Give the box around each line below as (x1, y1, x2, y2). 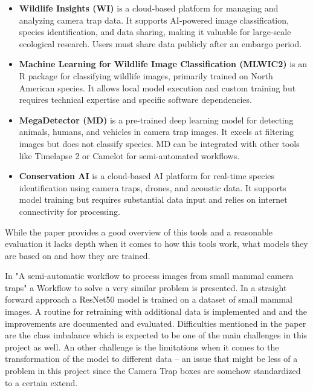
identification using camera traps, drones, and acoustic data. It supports (19, 181, 286, 194)
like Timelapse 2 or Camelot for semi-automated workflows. (19, 149, 240, 162)
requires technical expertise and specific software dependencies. (19, 93, 252, 106)
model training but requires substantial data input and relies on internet (19, 193, 288, 206)
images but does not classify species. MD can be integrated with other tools (19, 137, 300, 149)
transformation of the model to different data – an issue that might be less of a (5, 352, 298, 365)
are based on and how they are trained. (5, 249, 150, 261)
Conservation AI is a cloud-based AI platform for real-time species (19, 169, 275, 182)
